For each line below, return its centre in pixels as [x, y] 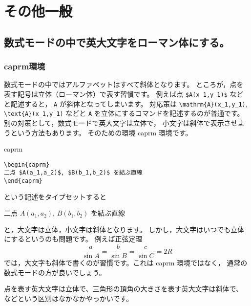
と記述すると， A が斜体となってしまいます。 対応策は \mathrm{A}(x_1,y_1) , [126, 103]
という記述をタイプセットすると [55, 196]
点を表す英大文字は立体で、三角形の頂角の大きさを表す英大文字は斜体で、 [123, 289]
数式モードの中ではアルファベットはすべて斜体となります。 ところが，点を [124, 84]
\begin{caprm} [27, 164]
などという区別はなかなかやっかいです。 [69, 298]
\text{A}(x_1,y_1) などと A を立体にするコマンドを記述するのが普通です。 [124, 113]
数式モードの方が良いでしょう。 [55, 272]
